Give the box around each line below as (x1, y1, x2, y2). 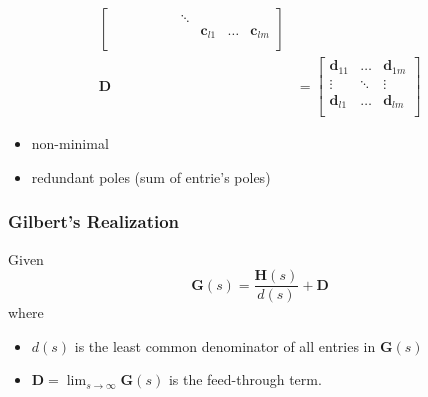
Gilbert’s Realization (8, 209, 180, 234)
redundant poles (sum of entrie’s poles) (31, 166, 271, 187)
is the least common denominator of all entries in (74, 335, 376, 356)
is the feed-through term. (168, 369, 322, 390)
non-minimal (31, 133, 109, 154)
